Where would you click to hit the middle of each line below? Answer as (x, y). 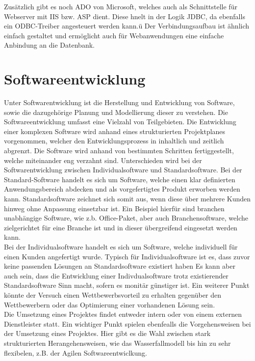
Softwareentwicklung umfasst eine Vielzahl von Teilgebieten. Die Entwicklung (120, 122)
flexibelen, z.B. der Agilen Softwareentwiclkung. (76, 352)
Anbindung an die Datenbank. (49, 45)
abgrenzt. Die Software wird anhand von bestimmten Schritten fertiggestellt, (119, 151)
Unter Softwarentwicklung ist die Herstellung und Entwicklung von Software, (119, 102)
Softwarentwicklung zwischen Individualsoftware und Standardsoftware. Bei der (123, 170)
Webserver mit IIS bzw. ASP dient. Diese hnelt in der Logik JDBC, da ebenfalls (125, 16)
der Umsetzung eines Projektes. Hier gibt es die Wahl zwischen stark (107, 333)
